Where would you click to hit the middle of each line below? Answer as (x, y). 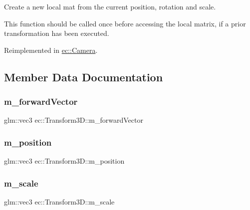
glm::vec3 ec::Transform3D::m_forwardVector (74, 120)
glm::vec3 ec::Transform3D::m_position (64, 161)
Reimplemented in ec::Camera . (51, 50)
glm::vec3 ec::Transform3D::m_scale (59, 202)
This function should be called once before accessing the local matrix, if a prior (125, 23)
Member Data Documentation (84, 77)
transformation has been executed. (57, 33)
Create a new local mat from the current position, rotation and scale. (110, 6)
